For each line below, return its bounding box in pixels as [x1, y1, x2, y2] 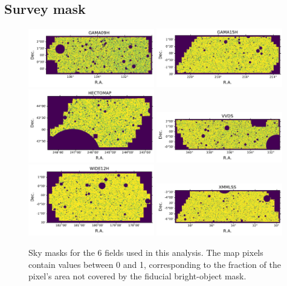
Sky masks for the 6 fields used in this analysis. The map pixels [28, 246, 263, 258]
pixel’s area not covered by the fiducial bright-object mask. [28, 270, 247, 282]
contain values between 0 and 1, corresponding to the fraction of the [28, 258, 281, 270]
